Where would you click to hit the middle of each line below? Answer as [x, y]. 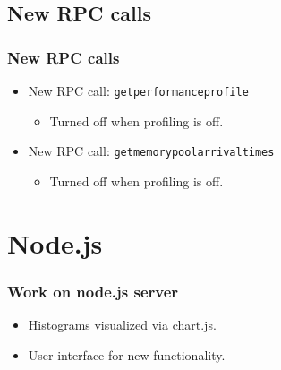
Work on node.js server [93, 291]
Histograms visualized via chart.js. [122, 325]
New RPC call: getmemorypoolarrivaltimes [151, 151]
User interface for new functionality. [127, 354]
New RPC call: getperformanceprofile [138, 90]
